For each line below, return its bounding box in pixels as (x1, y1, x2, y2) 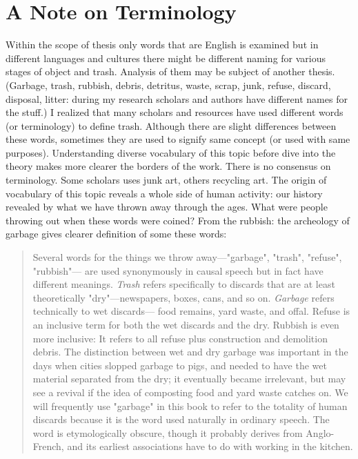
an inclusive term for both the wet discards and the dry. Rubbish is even (32, 318, 339, 331)
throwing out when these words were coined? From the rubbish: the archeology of (6, 213, 350, 227)
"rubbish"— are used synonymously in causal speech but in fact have (32, 263, 324, 277)
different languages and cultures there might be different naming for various (6, 50, 326, 65)
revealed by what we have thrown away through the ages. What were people (6, 199, 328, 214)
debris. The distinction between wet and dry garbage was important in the (32, 344, 348, 359)
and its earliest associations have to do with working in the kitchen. (67, 439, 353, 453)
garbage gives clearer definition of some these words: (6, 226, 227, 241)
